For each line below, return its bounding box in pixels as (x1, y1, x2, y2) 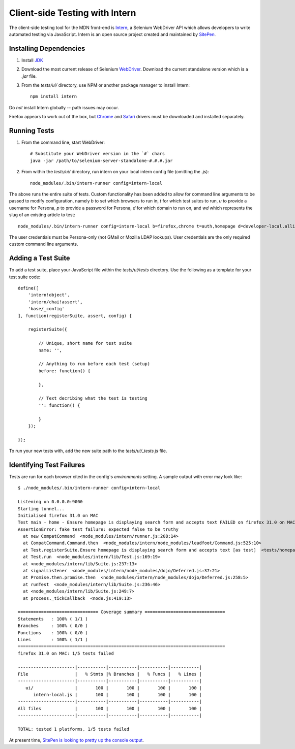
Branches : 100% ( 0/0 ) (18, 623, 88, 629)
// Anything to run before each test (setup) (38, 361, 150, 367)
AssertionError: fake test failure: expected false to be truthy (18, 526, 179, 532)
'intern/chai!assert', (28, 299, 83, 305)
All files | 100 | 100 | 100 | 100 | (18, 706, 202, 711)
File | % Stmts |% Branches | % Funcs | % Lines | (18, 671, 202, 677)
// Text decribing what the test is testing (38, 395, 147, 401)
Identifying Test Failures (9, 460, 86, 469)
